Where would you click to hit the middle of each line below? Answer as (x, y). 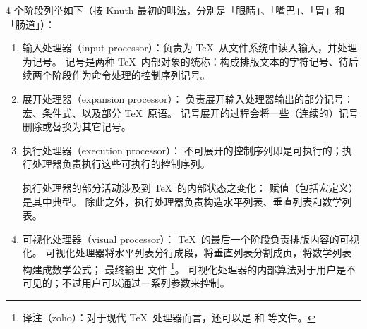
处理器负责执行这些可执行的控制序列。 (121, 164)
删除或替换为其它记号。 (77, 126)
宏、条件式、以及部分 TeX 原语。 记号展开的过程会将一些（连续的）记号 (190, 112)
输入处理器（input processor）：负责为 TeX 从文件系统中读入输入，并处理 (190, 48)
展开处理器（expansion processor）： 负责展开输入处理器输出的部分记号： (188, 98)
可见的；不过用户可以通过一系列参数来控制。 (126, 283)
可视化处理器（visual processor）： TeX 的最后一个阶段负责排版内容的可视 (191, 238)
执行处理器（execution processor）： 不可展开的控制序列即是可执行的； (182, 150)
